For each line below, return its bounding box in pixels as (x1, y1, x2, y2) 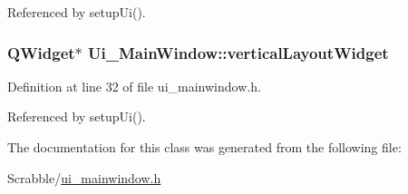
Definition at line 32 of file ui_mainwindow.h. (7, 76, 261, 95)
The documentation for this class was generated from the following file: (7, 138, 402, 156)
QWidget (7, 41, 75, 63)
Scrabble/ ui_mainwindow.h (7, 168, 161, 187)
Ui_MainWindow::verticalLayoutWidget (88, 41, 389, 63)
